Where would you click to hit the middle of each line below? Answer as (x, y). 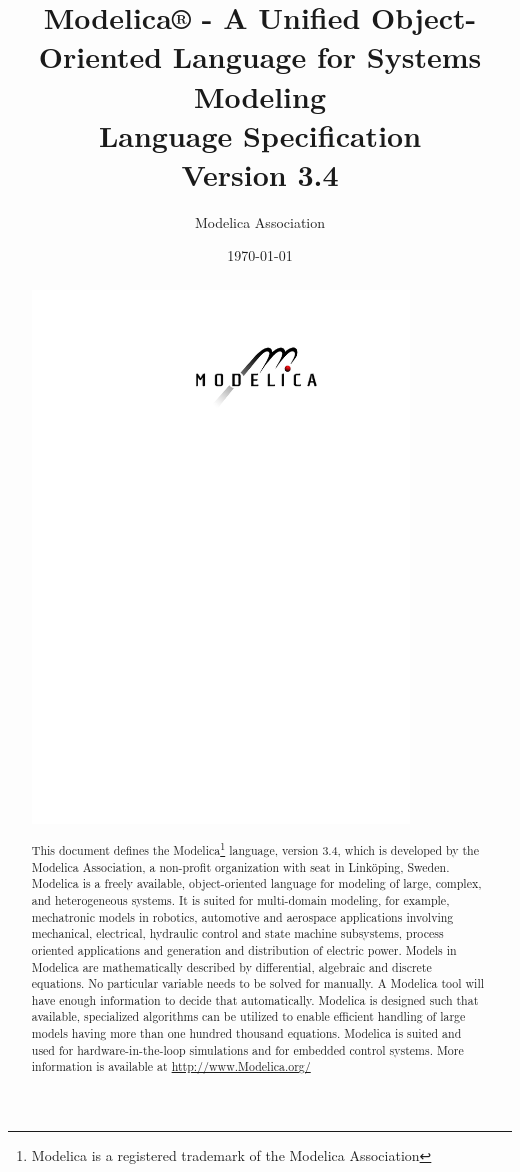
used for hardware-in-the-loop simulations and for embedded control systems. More (247, 1049)
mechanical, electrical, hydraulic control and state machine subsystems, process (237, 933)
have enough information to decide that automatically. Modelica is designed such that (255, 999)
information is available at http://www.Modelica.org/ (171, 1066)
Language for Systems (327, 56)
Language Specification (260, 134)
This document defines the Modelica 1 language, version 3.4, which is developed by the (255, 848)
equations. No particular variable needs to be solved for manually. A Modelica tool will (257, 983)
